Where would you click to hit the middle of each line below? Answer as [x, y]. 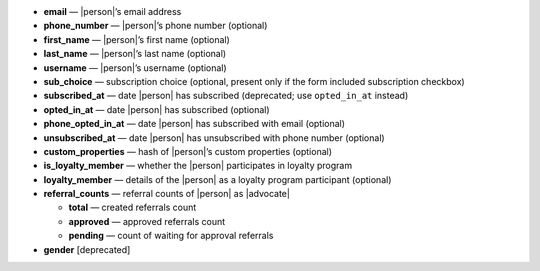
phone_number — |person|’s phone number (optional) [155, 26]
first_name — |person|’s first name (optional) [136, 39]
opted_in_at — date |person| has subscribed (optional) [156, 109]
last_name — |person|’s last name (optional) [135, 54]
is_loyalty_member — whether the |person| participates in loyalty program [198, 166]
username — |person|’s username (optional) [135, 67]
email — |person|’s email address [112, 11]
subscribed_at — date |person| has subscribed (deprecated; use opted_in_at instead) [226, 96]
